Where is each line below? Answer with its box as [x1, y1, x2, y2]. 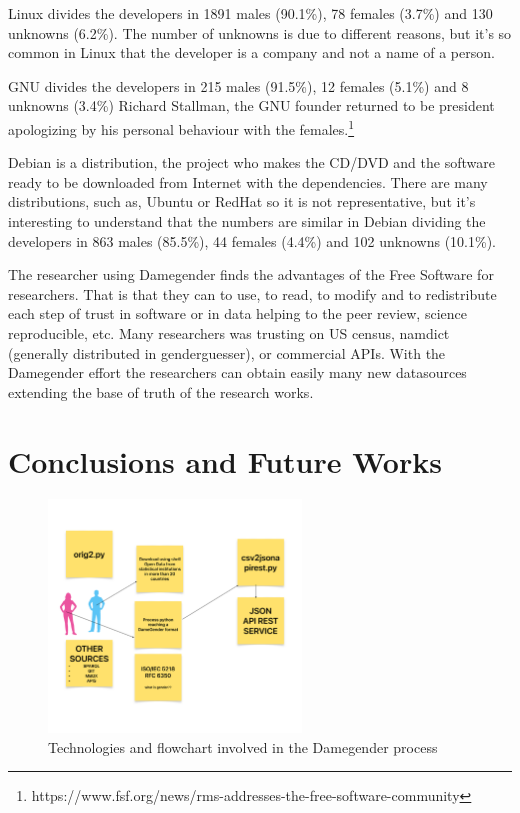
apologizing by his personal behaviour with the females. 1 [8, 115, 355, 139]
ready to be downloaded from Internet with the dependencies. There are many [8, 171, 488, 192]
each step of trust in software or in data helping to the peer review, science [8, 303, 467, 324]
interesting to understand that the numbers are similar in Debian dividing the [8, 211, 486, 231]
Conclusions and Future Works [8, 440, 442, 481]
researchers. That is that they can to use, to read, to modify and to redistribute [8, 283, 497, 304]
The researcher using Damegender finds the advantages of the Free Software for [8, 264, 494, 285]
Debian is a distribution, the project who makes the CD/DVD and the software [8, 152, 495, 173]
